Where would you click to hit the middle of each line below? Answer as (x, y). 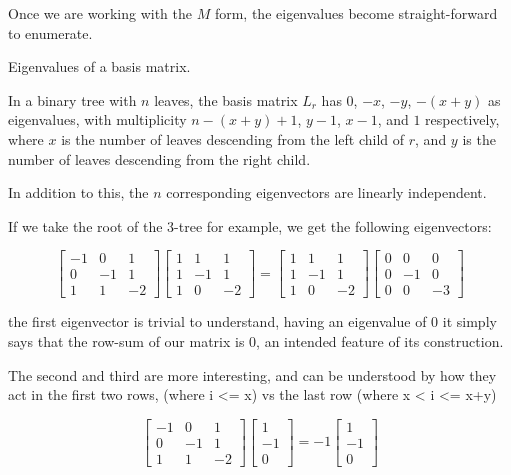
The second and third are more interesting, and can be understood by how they (252, 374)
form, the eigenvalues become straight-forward (356, 13)
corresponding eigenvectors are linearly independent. (326, 192)
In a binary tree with (72, 99)
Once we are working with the (100, 13)
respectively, (462, 119)
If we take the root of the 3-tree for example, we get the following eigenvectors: (250, 225)
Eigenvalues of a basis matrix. (99, 66)
